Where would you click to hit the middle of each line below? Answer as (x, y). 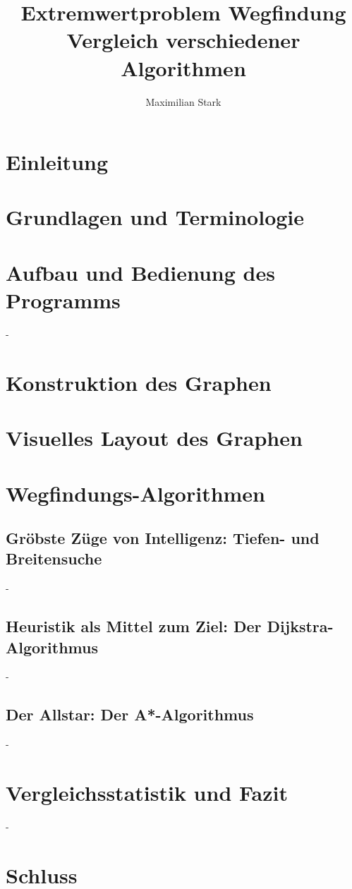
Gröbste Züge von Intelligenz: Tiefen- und (163, 538)
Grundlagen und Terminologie (155, 217)
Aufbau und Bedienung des (140, 272)
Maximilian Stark (183, 101)
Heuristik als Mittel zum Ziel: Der (134, 626)
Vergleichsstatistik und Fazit (147, 793)
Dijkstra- (300, 626)
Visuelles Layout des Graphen (154, 438)
